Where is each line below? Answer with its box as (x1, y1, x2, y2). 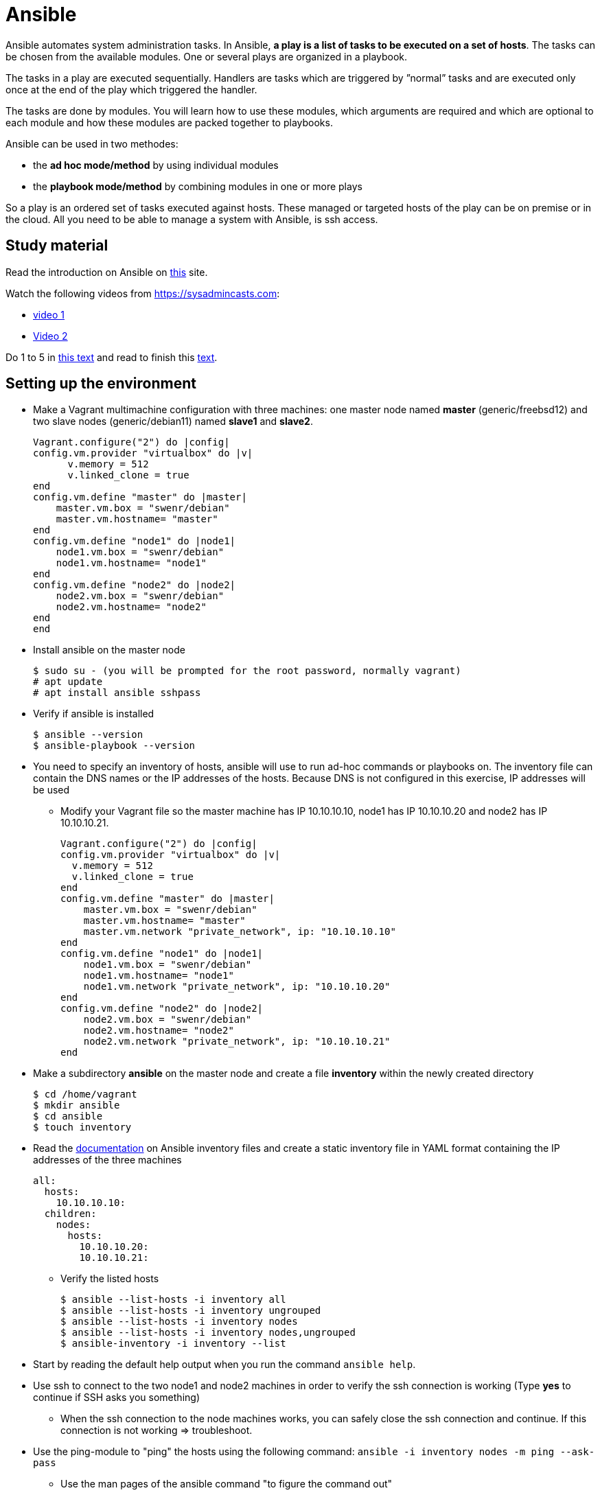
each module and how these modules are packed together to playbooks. (5, 116, 333, 128)
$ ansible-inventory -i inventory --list (60, 1338, 286, 1349)
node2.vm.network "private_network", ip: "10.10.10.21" (83, 1036, 391, 1047)
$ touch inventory (33, 1122, 132, 1133)
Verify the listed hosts (60, 1273, 159, 1285)
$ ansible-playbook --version (33, 740, 196, 752)
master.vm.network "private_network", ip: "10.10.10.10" (83, 926, 396, 938)
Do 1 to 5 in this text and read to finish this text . (5, 351, 218, 363)
